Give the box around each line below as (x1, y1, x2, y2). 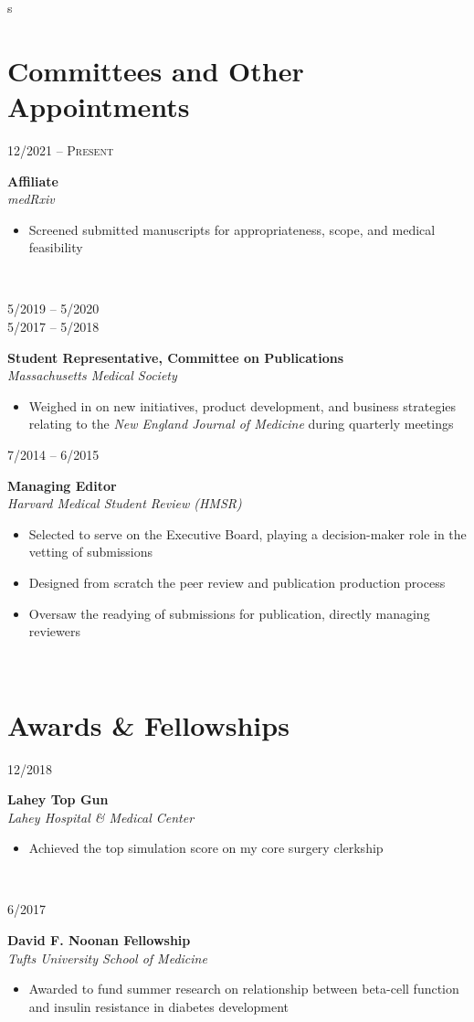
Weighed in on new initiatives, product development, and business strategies (28, 396, 457, 415)
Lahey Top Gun (7, 790, 109, 809)
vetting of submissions (28, 542, 153, 561)
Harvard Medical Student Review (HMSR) (7, 494, 242, 513)
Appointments (7, 87, 190, 124)
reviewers (28, 622, 80, 641)
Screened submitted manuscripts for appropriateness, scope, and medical (28, 219, 436, 239)
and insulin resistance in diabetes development (28, 996, 290, 1016)
